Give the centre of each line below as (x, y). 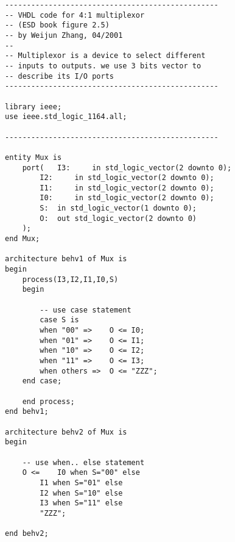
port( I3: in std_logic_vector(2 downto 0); (127, 168)
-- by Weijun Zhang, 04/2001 (64, 35)
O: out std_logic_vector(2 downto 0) (118, 218)
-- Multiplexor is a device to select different (105, 56)
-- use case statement (86, 310)
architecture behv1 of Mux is (66, 259)
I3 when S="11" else (81, 503)
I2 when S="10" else (81, 493)
